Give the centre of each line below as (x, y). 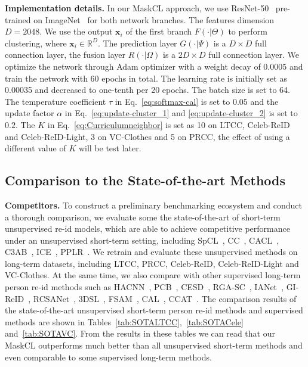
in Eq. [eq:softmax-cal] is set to (173, 101)
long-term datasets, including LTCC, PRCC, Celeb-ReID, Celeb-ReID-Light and (152, 263)
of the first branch (159, 31)
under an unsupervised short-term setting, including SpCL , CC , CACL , (142, 240)
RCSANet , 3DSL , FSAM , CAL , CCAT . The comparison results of (165, 298)
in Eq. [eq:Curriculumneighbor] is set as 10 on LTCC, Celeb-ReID (169, 124)
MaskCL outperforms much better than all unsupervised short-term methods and (154, 345)
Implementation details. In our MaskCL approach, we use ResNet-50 (137, 8)
